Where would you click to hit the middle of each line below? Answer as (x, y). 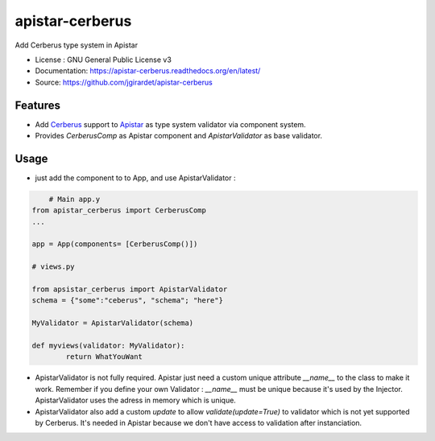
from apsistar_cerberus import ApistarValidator (130, 289)
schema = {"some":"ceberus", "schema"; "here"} (127, 301)
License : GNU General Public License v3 (104, 60)
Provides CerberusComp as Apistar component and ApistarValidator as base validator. (178, 136)
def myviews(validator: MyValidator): (108, 345)
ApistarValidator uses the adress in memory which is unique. (136, 400)
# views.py (53, 267)
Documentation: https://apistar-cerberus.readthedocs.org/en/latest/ (148, 71)
